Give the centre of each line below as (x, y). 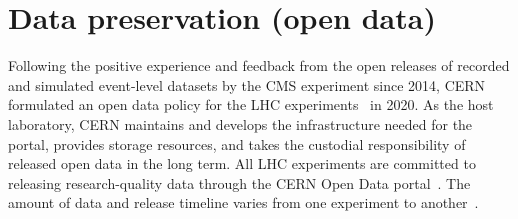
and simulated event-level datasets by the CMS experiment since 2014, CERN (247, 84)
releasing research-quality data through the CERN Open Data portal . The (239, 182)
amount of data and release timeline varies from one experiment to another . (243, 202)
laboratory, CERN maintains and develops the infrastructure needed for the (240, 123)
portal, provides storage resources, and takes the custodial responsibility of (237, 143)
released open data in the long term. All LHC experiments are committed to (242, 163)
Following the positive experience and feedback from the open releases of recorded (259, 65)
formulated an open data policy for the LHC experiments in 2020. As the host (251, 104)
